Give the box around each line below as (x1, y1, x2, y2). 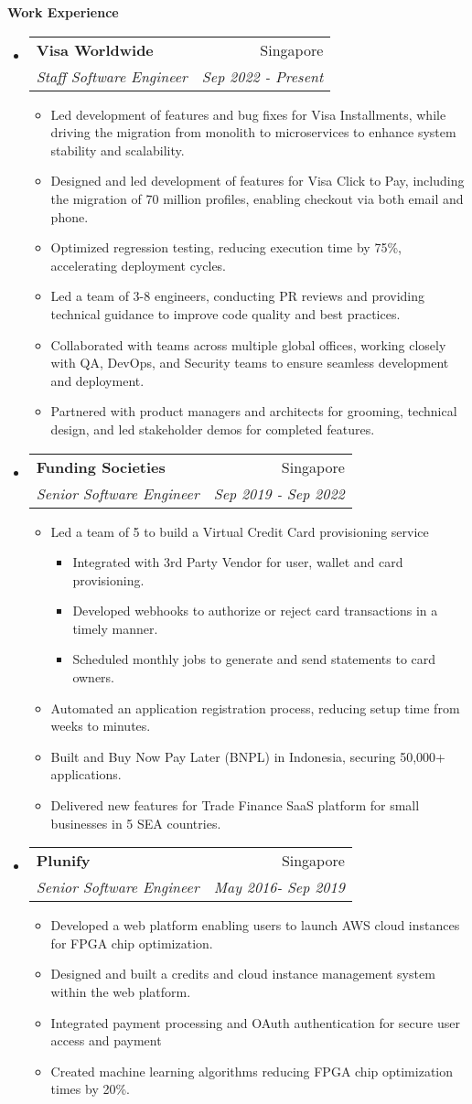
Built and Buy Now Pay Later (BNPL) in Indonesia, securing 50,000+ (50, 746, 445, 766)
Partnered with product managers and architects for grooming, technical (50, 402, 457, 421)
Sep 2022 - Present (201, 65, 324, 87)
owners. (72, 668, 115, 687)
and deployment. (50, 370, 145, 390)
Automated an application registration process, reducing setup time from (50, 698, 460, 717)
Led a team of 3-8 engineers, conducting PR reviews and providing (50, 286, 425, 305)
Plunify (36, 850, 91, 872)
